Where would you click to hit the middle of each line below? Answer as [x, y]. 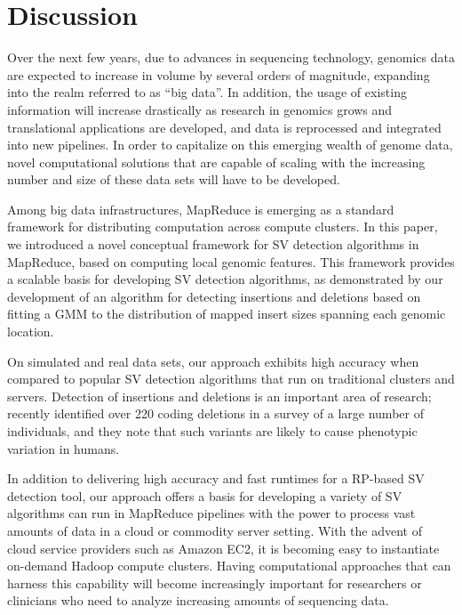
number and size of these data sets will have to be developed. [174, 179]
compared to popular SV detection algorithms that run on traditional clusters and [231, 379]
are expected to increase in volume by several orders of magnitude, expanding [219, 74]
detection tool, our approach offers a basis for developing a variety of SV [205, 495]
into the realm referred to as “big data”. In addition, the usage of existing [207, 92]
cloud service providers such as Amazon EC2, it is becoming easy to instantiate [223, 548]
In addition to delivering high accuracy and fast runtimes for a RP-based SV [216, 478]
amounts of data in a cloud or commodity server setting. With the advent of [215, 530]
